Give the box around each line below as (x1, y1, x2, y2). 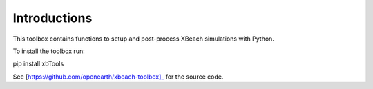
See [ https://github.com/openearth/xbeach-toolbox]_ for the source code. (12, 72, 224, 81)
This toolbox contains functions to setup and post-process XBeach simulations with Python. (12, 34, 274, 43)
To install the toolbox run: (12, 47, 86, 55)
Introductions (12, 10, 93, 26)
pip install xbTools (12, 59, 64, 68)
